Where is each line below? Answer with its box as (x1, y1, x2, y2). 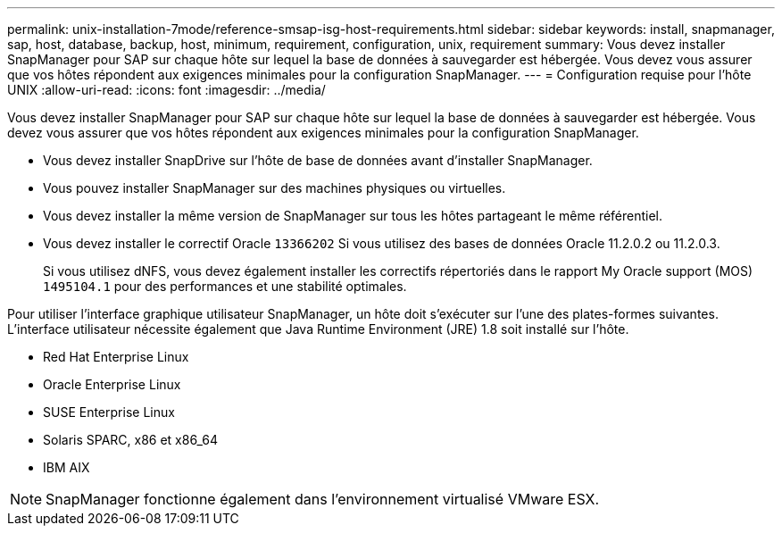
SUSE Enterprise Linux (43, 404, 175, 420)
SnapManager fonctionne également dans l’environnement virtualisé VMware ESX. (46, 490, 600, 508)
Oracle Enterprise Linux (43, 377, 181, 392)
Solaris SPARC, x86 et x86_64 (43, 432, 218, 447)
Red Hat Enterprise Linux (43, 349, 189, 364)
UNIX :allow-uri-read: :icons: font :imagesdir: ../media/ (7, 82, 326, 97)
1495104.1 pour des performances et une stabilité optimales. (43, 279, 407, 294)
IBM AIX (43, 460, 90, 475)
